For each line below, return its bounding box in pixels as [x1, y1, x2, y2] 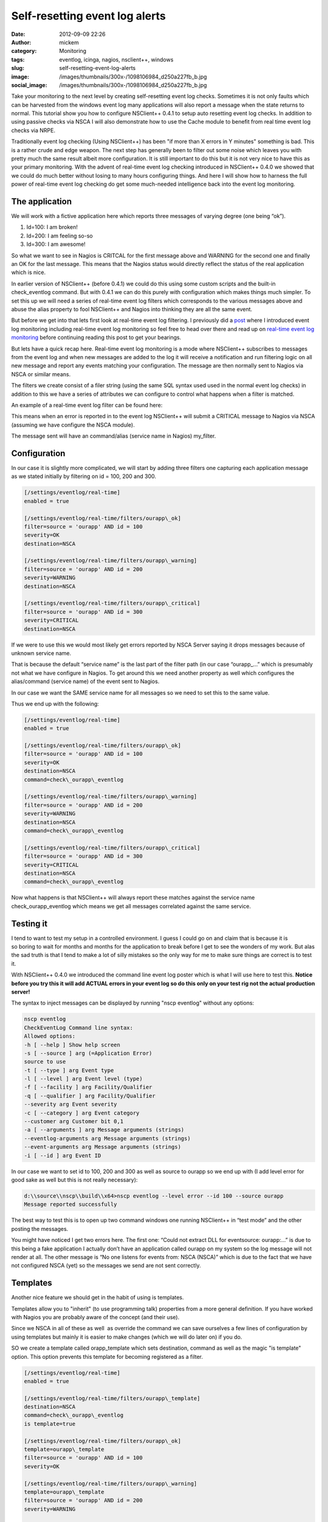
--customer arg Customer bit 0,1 [24, 1118, 124, 1125]
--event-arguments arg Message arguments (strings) [24, 1143, 182, 1151]
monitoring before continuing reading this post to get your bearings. [11, 334, 182, 341]
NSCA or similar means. [11, 370, 71, 377]
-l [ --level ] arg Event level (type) [24, 1075, 143, 1082]
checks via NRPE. [11, 127, 56, 134]
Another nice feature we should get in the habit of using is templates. [11, 1294, 185, 1301]
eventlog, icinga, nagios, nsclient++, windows [59, 55, 174, 63]
